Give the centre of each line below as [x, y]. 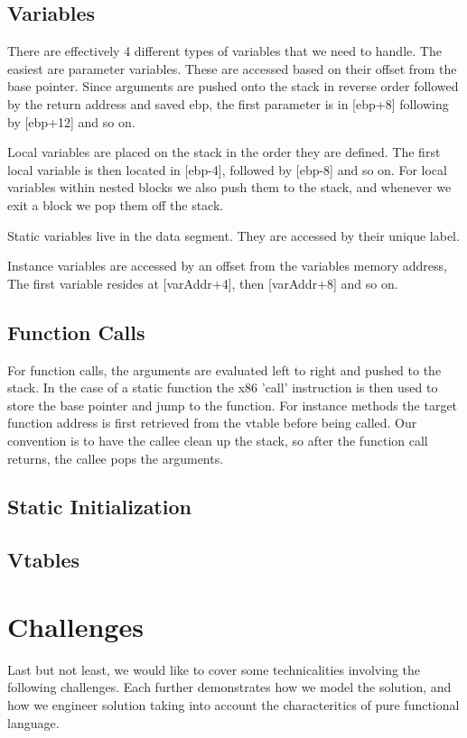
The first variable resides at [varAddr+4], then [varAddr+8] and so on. [203, 283]
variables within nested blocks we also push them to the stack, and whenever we [229, 187]
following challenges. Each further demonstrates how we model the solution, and [229, 687]
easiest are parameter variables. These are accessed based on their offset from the [232, 68]
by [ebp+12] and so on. [71, 121]
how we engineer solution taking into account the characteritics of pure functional [233, 704]
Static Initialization [99, 507]
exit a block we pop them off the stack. [116, 204]
